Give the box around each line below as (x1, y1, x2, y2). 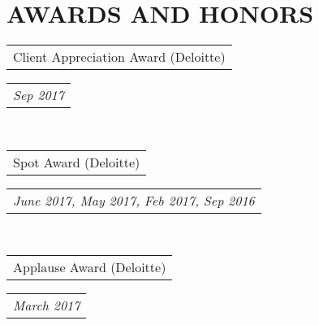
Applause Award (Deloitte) (13, 258, 166, 277)
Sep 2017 (13, 85, 64, 105)
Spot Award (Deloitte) (13, 152, 140, 171)
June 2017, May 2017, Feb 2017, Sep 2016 (13, 190, 255, 210)
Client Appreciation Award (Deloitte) (13, 47, 226, 67)
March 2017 (13, 296, 80, 315)
